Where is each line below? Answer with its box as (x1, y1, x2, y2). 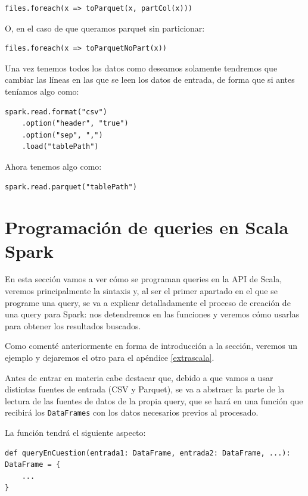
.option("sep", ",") (21, 130, 103, 139)
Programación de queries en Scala (5, 215, 289, 239)
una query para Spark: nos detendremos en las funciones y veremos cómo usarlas (5, 308, 300, 320)
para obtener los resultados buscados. (5, 319, 141, 332)
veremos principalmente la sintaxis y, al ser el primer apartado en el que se (5, 285, 278, 297)
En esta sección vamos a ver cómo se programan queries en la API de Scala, (5, 273, 282, 285)
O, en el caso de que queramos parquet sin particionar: (5, 21, 205, 34)
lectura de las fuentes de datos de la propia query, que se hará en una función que (5, 394, 303, 407)
